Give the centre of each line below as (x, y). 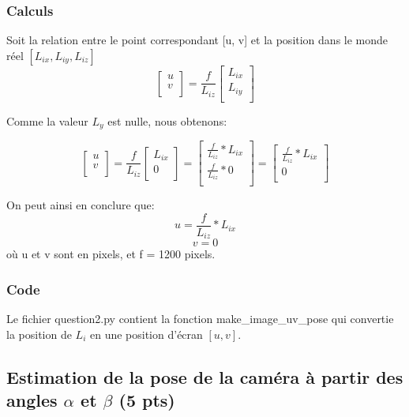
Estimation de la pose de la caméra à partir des (205, 376)
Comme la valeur (47, 120)
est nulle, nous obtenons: (167, 120)
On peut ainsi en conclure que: (81, 205)
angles (32, 400)
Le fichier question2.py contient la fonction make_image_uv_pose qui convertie (200, 319)
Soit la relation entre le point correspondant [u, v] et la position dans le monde (197, 40)
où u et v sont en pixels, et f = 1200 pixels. (111, 254)
